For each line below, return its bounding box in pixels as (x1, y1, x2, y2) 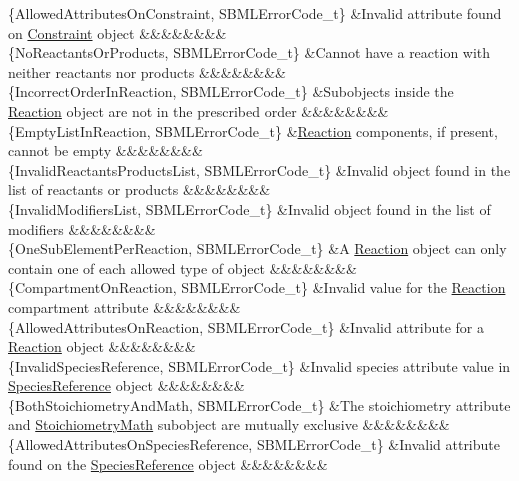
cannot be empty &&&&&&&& (8, 140, 203, 161)
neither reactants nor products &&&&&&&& (8, 61, 287, 82)
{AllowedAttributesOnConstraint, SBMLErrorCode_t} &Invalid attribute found (8, 3, 502, 23)
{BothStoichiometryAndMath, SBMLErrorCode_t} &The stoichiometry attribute (8, 394, 511, 415)
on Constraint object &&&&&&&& (8, 22, 227, 43)
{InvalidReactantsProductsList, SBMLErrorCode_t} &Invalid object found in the (8, 159, 511, 180)
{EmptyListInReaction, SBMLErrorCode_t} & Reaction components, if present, (8, 120, 498, 141)
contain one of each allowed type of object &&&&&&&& (8, 257, 357, 278)
